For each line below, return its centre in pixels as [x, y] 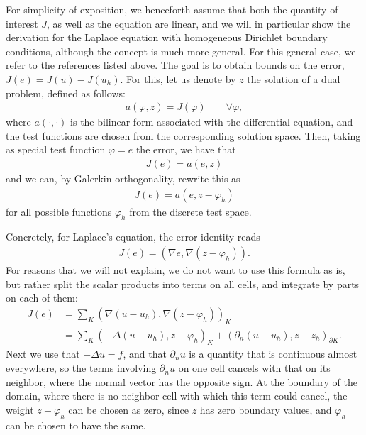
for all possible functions [59, 211]
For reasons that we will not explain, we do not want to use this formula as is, [176, 270]
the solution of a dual [294, 78]
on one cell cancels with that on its [254, 368]
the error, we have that [186, 149]
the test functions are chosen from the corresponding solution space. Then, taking [183, 135]
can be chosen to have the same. [76, 425]
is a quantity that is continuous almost [273, 354]
